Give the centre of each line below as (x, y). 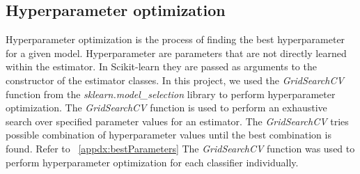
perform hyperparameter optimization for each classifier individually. (152, 162)
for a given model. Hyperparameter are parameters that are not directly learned (176, 53)
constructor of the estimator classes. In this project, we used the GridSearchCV (175, 80)
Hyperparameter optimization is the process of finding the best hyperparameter (175, 39)
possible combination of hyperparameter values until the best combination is (169, 135)
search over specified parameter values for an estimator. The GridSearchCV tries (177, 121)
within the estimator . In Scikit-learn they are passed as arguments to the (161, 66)
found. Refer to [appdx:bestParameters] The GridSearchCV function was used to (180, 148)
